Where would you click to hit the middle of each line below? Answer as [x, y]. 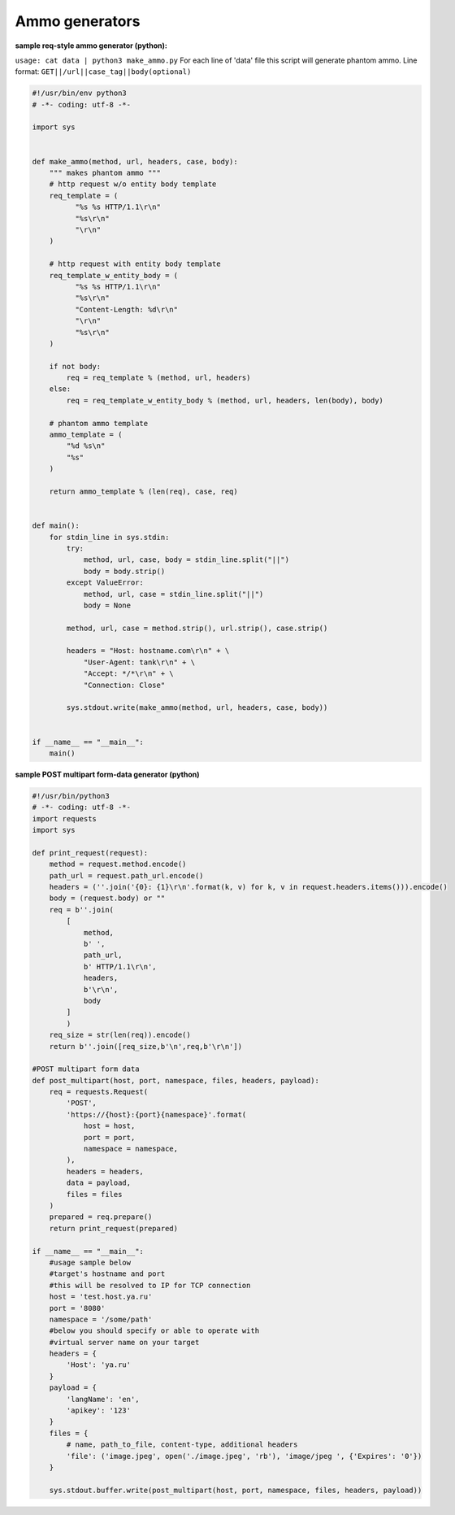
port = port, [109, 1137]
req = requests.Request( [99, 1092]
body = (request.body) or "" [107, 898]
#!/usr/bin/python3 [71, 796]
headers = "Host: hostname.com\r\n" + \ [148, 651]
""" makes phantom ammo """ [105, 173]
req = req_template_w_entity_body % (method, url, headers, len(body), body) [225, 400]
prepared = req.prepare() [101, 1217]
